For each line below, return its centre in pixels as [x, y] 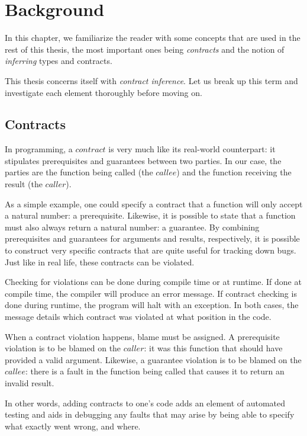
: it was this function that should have [213, 348]
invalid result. [30, 382]
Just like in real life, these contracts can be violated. [100, 262]
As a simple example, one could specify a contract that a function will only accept [154, 203]
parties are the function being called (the [79, 172]
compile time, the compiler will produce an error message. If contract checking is [151, 293]
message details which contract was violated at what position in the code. [138, 317]
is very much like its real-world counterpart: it [192, 149]
